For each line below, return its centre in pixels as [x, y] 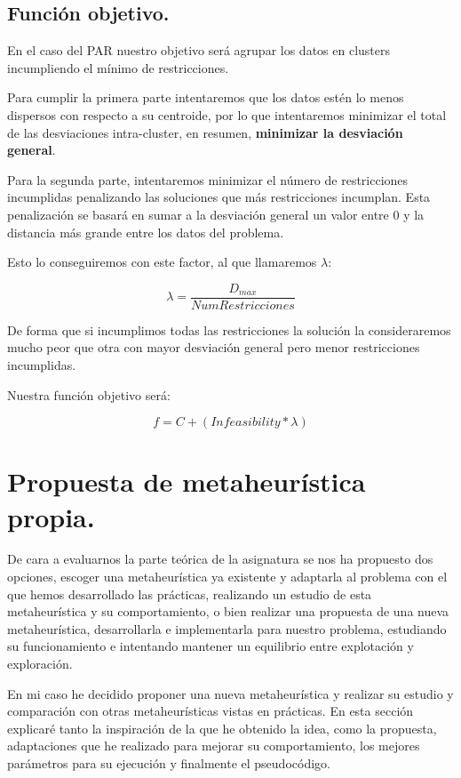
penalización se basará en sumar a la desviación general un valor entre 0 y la [216, 214]
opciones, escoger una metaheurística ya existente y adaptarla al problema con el [227, 577]
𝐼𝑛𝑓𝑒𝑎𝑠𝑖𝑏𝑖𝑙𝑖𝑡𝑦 [246, 423]
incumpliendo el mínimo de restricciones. [118, 67]
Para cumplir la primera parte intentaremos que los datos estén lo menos [206, 97]
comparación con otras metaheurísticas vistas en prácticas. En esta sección [211, 711]
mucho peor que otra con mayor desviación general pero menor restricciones [214, 347]
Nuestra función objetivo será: [89, 394]
